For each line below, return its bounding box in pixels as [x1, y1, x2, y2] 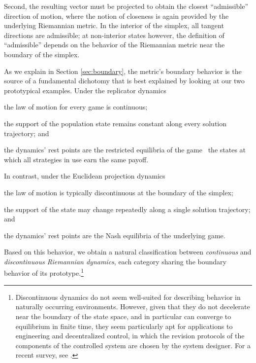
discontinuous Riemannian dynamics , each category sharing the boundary [4, 256, 226, 266]
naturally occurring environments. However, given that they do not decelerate [15, 301, 250, 312]
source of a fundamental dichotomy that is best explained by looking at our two [4, 75, 245, 86]
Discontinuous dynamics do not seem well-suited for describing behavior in [15, 291, 241, 302]
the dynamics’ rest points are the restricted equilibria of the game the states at [4, 145, 246, 155]
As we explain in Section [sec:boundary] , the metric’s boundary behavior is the [4, 66, 242, 76]
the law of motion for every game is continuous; [4, 102, 148, 112]
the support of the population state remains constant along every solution [4, 118, 227, 128]
